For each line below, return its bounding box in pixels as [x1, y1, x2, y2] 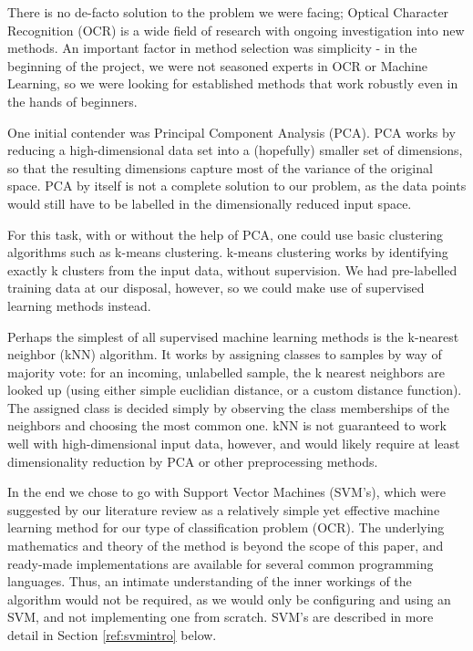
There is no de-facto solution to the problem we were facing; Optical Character [7, 3, 449, 21]
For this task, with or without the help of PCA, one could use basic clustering [7, 224, 444, 243]
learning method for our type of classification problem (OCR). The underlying [7, 518, 445, 537]
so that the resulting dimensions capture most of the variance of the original [7, 158, 433, 177]
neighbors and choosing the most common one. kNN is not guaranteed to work [7, 416, 447, 435]
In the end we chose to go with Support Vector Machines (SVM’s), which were [7, 482, 446, 501]
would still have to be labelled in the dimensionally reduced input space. [7, 193, 412, 212]
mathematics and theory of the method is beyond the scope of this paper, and [7, 536, 444, 555]
